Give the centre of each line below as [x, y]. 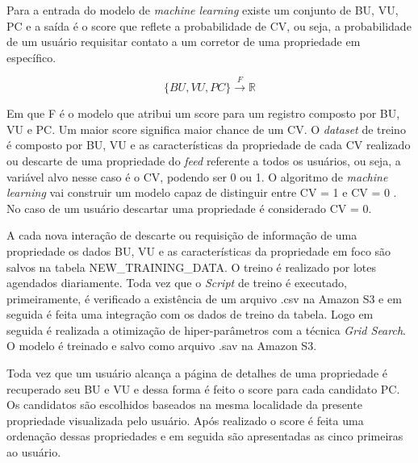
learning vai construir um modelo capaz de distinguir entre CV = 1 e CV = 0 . [202, 192]
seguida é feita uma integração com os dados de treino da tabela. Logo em [190, 314]
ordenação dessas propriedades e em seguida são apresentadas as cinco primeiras [205, 436]
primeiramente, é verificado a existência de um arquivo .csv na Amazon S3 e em [204, 298]
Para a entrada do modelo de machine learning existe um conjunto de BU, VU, [203, 10]
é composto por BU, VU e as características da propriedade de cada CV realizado [209, 145]
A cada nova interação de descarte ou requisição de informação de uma [182, 235]
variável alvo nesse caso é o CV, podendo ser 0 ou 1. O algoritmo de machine [197, 176]
